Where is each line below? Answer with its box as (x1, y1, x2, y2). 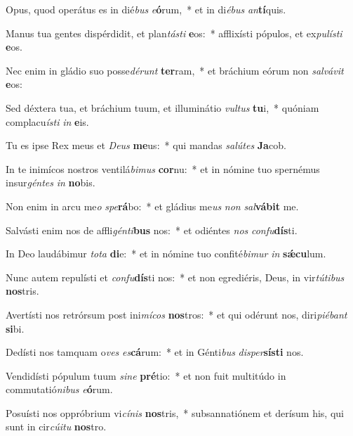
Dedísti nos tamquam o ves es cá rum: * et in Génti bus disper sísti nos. (6, 345, 304, 359)
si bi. (6, 321, 25, 335)
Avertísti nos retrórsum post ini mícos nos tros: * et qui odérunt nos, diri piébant (6, 307, 347, 321)
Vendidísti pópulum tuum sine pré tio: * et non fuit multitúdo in (6, 368, 286, 383)
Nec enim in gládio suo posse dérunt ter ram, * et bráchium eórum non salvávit (6, 63, 344, 77)
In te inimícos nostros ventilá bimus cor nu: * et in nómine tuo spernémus (6, 161, 320, 176)
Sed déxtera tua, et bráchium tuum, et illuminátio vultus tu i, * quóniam (6, 100, 319, 115)
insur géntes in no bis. (6, 175, 95, 190)
